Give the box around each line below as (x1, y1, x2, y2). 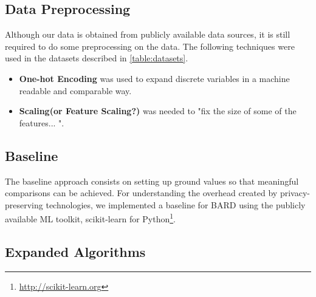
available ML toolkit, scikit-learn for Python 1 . (5, 211, 176, 225)
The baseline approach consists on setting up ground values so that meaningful (5, 174, 299, 187)
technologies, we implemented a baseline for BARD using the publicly (46, 198, 306, 211)
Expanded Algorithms (5, 242, 146, 261)
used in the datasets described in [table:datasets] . (5, 52, 188, 64)
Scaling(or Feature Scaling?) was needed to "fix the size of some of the (19, 104, 297, 117)
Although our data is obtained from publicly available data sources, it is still (5, 28, 290, 41)
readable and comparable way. (19, 84, 132, 97)
